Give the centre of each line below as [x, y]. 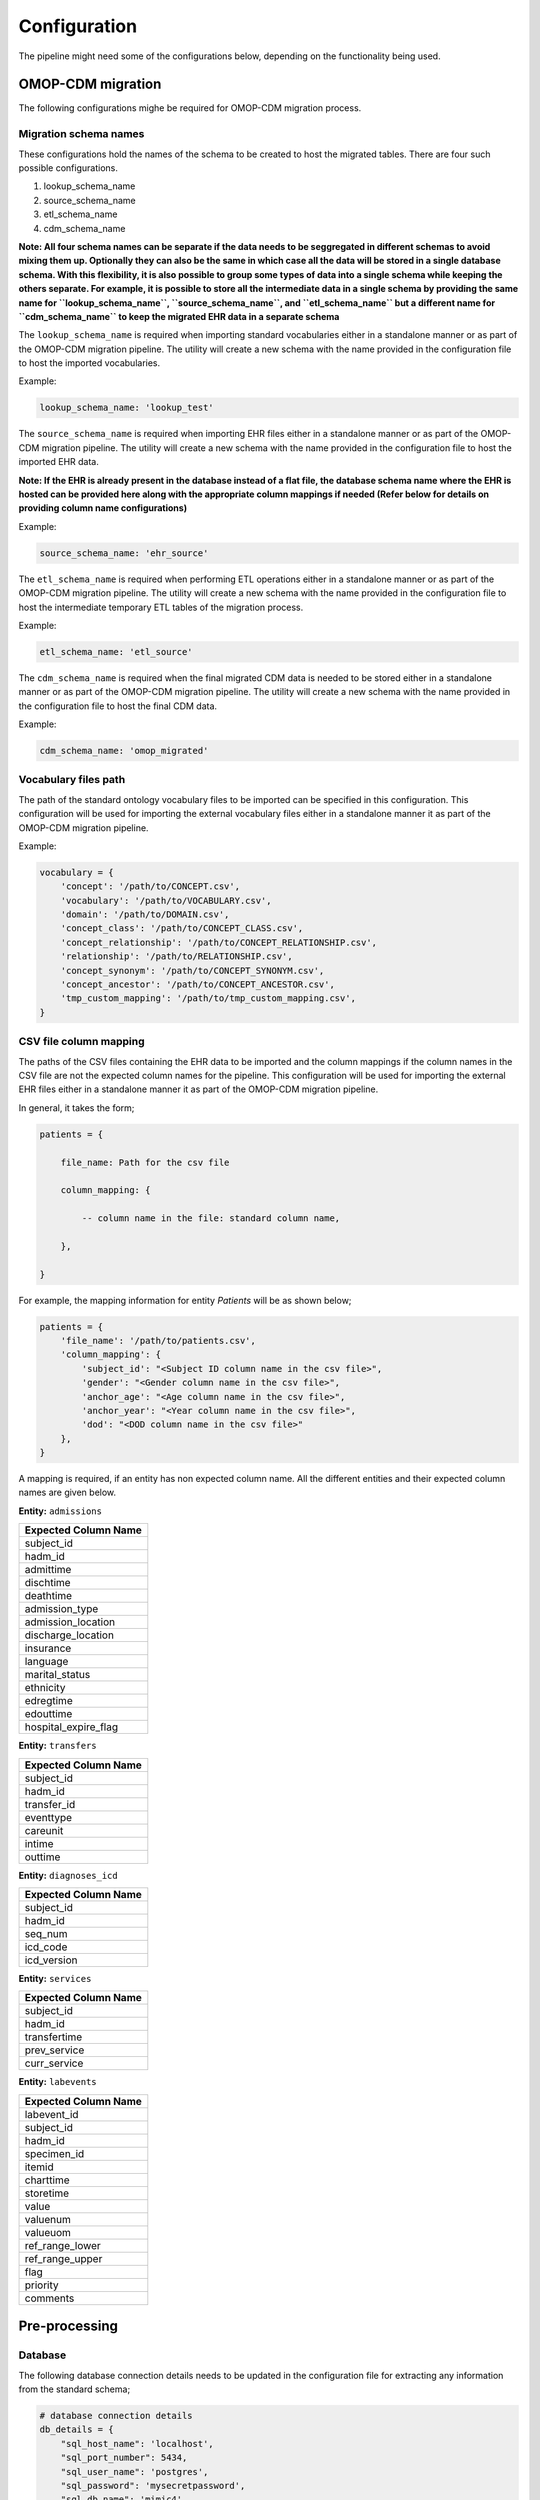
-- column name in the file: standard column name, [211, 1218]
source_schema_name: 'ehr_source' [124, 553]
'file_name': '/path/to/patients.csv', [158, 1340]
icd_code [46, 1947]
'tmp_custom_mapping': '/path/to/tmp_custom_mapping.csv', [208, 998]
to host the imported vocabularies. [89, 363]
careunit [44, 1830]
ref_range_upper [63, 2258]
